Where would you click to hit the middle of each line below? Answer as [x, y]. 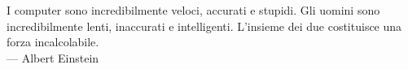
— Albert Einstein [53, 57]
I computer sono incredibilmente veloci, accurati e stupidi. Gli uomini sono [193, 10]
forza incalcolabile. [53, 42]
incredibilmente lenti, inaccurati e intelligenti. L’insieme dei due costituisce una [204, 26]
